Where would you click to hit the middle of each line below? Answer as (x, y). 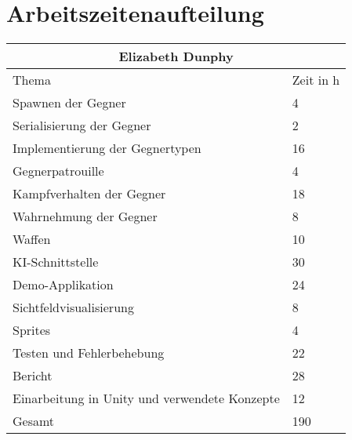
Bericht (33, 376)
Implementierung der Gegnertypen (107, 148)
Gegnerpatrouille (58, 171)
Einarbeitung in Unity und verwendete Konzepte (146, 398)
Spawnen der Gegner (69, 103)
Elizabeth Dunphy (176, 56)
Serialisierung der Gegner (82, 125)
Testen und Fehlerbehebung (89, 353)
